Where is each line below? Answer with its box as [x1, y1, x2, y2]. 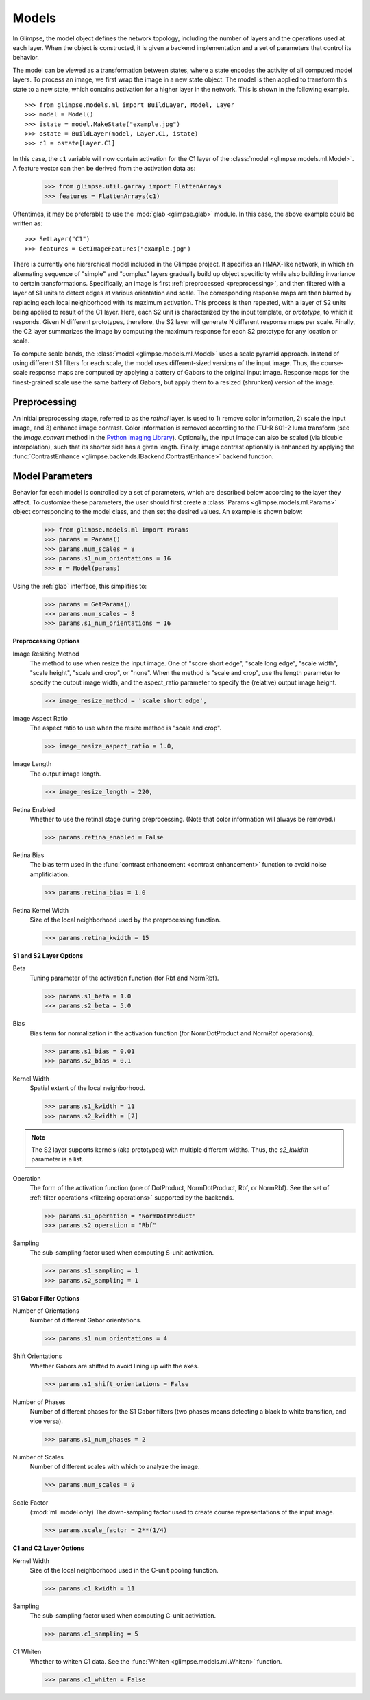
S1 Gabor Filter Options [12, 1294, 80, 1302]
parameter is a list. [31, 1155, 84, 1163]
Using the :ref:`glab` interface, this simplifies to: [12, 582, 147, 590]
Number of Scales [12, 1453, 64, 1461]
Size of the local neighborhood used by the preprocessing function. [29, 915, 221, 924]
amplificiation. [29, 870, 70, 878]
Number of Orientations [12, 1307, 80, 1315]
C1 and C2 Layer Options [12, 1544, 85, 1552]
